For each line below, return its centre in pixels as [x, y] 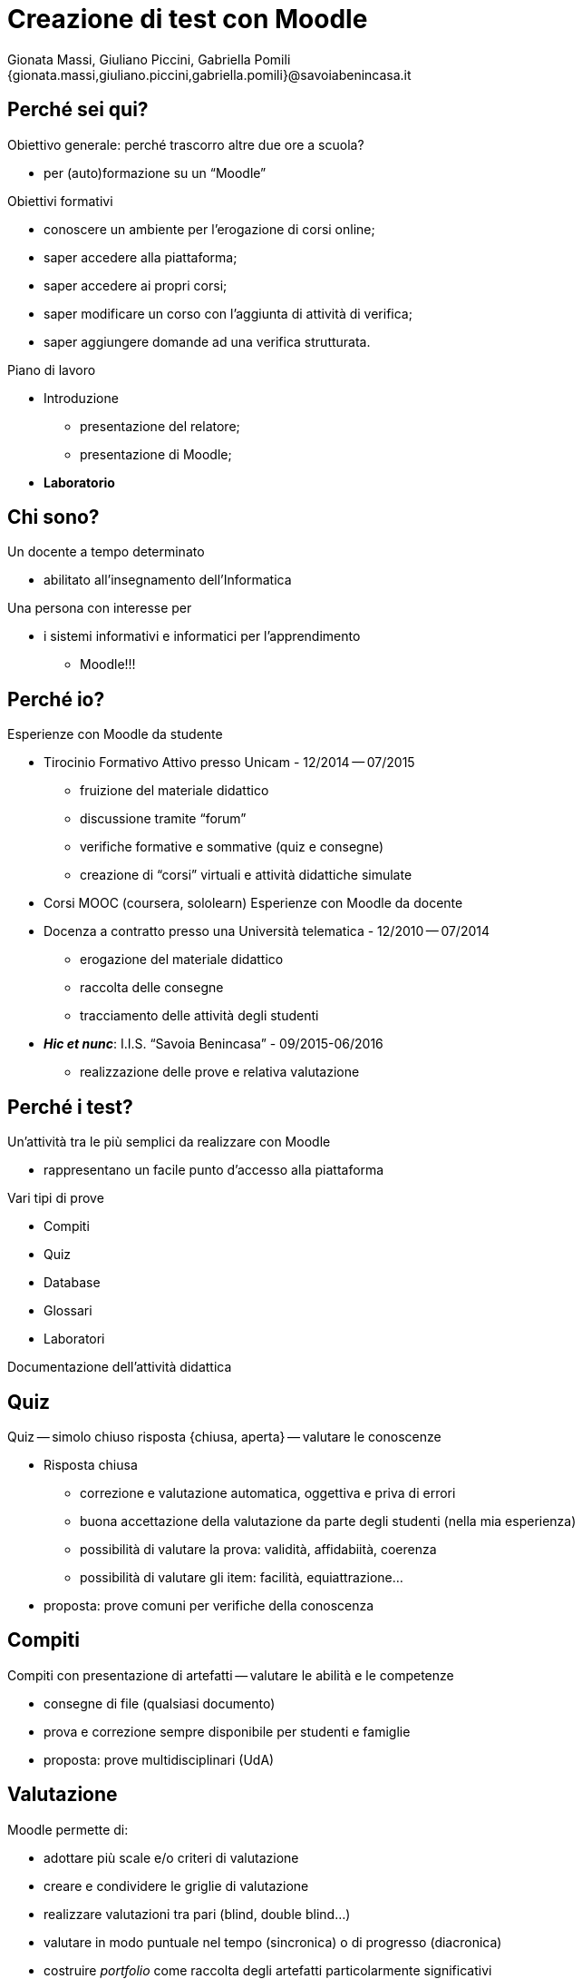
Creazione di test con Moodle [188, 19]
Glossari [68, 1311]
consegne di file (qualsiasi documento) [160, 1703]
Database [72, 1283]
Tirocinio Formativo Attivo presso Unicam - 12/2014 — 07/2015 [229, 763]
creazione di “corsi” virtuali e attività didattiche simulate [246, 875]
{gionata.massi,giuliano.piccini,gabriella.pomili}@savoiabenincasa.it [209, 74]
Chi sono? [53, 517]
